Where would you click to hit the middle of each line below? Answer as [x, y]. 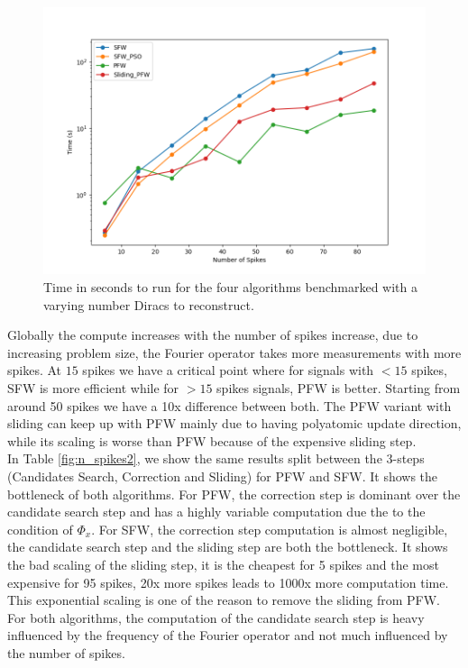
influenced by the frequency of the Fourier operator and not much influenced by [228, 635]
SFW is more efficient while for [93, 387]
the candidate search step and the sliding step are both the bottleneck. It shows [228, 547]
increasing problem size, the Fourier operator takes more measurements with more [234, 352]
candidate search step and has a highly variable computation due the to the [216, 512]
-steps [408, 458]
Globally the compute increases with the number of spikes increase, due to [213, 335]
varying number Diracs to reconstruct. [149, 304]
